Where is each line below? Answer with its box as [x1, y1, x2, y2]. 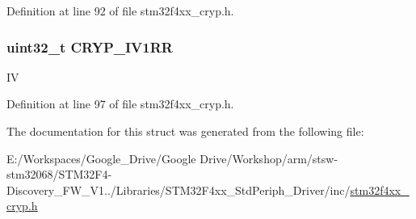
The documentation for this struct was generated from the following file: [6, 123, 364, 139]
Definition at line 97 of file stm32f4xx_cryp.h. [6, 95, 234, 112]
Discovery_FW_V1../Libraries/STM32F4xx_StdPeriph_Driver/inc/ [6, 181, 351, 198]
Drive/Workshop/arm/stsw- [200, 150, 338, 166]
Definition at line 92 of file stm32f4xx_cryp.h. [6, 2, 234, 19]
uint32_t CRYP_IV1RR [6, 36, 173, 57]
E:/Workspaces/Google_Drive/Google [6, 150, 196, 166]
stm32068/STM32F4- [6, 166, 112, 183]
